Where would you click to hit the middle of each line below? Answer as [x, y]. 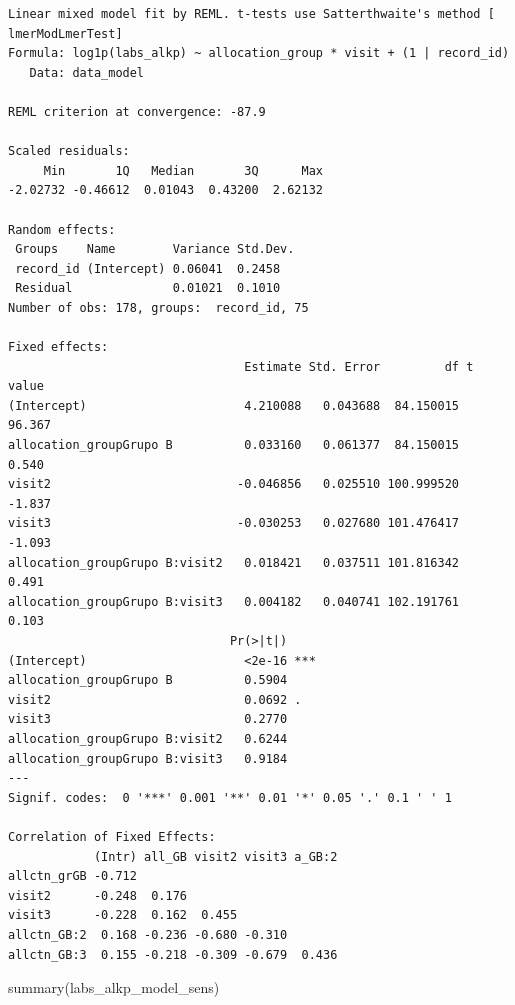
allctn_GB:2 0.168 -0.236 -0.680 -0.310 [148, 934]
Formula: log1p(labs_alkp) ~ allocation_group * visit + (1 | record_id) [259, 53]
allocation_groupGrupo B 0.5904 [148, 680]
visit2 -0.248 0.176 [97, 895]
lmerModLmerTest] [65, 33]
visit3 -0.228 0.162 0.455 [123, 915]
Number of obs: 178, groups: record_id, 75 [158, 307]
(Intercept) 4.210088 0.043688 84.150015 [234, 405]
